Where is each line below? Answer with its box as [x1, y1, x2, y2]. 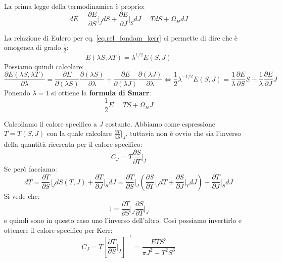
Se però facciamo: [4, 163, 57, 174]
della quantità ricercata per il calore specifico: [4, 139, 142, 149]
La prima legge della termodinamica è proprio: [4, 1, 145, 11]
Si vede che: [4, 190, 40, 201]
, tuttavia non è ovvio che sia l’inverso [125, 128, 241, 138]
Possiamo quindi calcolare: [4, 61, 84, 71]
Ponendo [4, 87, 30, 98]
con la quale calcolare [47, 128, 112, 138]
